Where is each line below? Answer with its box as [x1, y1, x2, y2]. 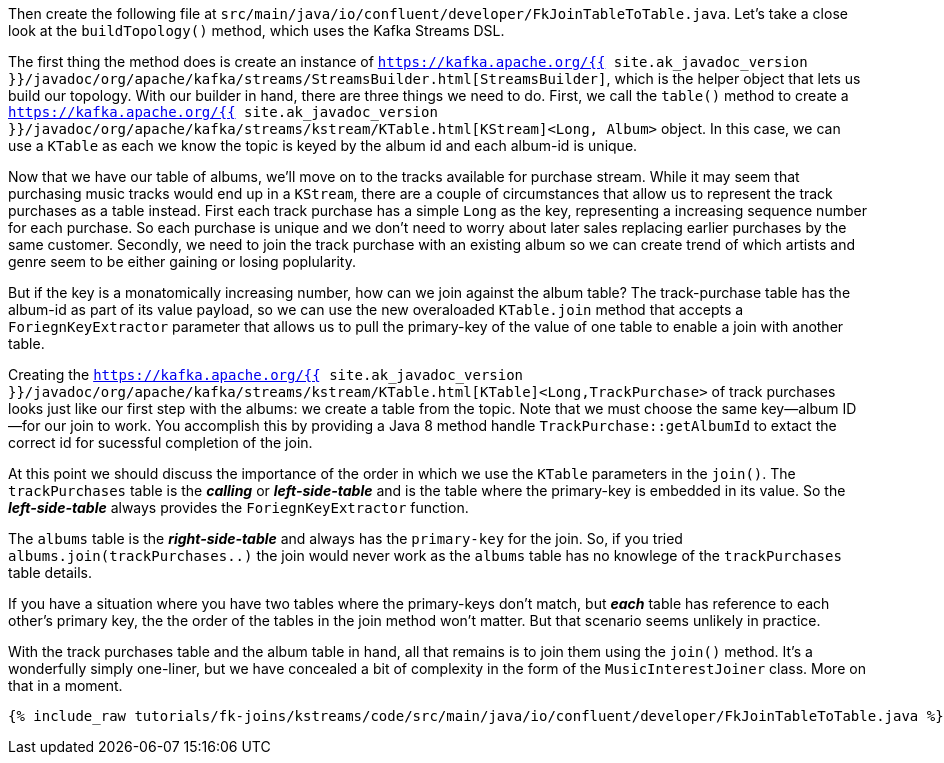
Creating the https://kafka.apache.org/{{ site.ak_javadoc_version [8, 366, 524, 383]
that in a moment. [8, 677, 123, 694]
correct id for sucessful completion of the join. [8, 434, 313, 451]
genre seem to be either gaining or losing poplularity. [8, 253, 356, 270]
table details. [8, 564, 93, 581]
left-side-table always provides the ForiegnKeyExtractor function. [8, 499, 469, 516]
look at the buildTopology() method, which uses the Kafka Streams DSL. [8, 22, 505, 39]
